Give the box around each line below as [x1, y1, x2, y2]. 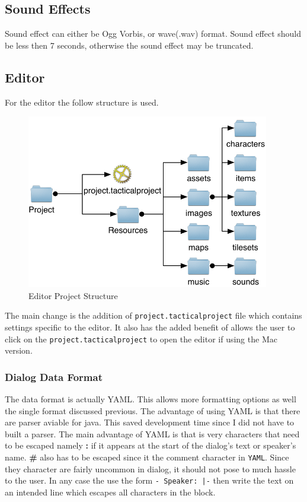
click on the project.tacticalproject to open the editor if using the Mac [5, 332, 277, 345]
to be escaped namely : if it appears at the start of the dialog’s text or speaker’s [5, 439, 296, 452]
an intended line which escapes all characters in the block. [5, 485, 216, 498]
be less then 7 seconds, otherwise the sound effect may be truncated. [5, 39, 254, 51]
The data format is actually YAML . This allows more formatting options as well [5, 393, 296, 405]
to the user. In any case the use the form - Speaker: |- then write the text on [5, 474, 294, 487]
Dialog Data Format [5, 369, 103, 384]
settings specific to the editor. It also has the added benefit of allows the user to [5, 321, 295, 333]
